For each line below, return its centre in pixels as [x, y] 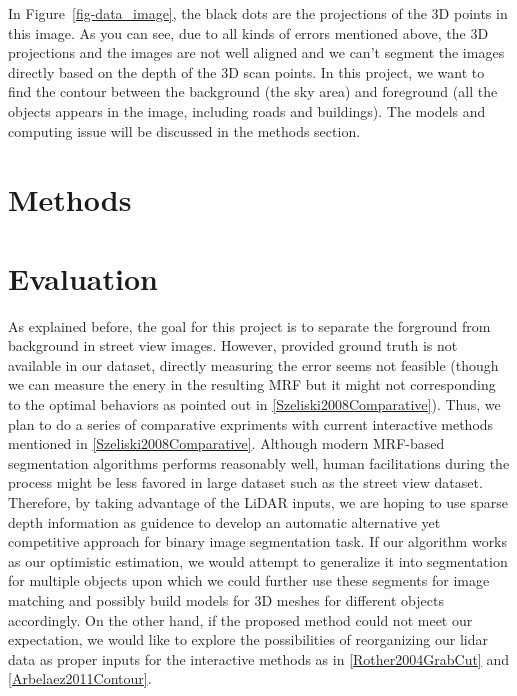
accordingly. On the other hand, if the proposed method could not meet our [240, 619]
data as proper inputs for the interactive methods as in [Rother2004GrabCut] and [258, 658]
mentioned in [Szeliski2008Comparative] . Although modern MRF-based [226, 443]
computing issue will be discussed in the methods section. [184, 130]
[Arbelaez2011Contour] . [80, 678]
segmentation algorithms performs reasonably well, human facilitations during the [259, 462]
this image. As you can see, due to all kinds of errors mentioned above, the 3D [248, 32]
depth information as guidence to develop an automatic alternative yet [224, 521]
